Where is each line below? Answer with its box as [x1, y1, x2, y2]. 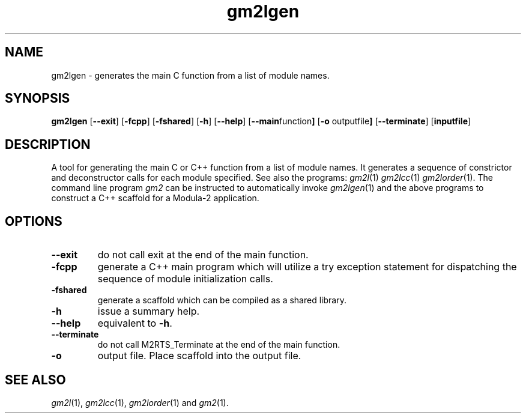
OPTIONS [5, 213, 62, 229]
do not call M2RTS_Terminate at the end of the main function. [97, 339, 340, 350]
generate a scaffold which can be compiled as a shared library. [97, 295, 346, 306]
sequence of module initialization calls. [97, 273, 273, 285]
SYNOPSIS [5, 91, 70, 106]
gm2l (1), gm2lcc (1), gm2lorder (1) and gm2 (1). [51, 397, 229, 408]
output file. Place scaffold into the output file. [97, 350, 301, 362]
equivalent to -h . [97, 317, 172, 330]
